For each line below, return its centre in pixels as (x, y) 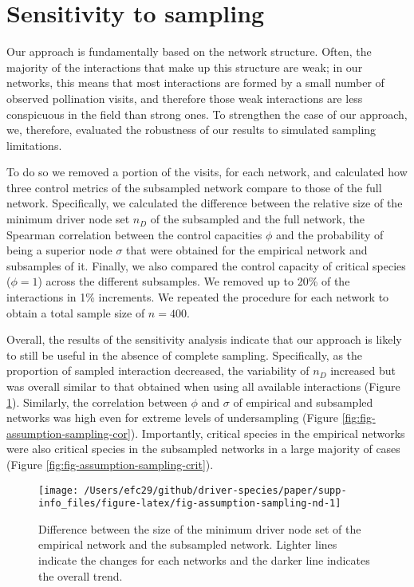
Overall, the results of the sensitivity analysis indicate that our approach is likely (204, 339)
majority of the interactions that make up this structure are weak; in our (185, 67)
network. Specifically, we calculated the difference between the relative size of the (205, 203)
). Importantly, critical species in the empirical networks (268, 433)
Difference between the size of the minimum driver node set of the (200, 528)
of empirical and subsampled (303, 402)
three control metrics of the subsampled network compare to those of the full (194, 187)
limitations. (34, 145)
